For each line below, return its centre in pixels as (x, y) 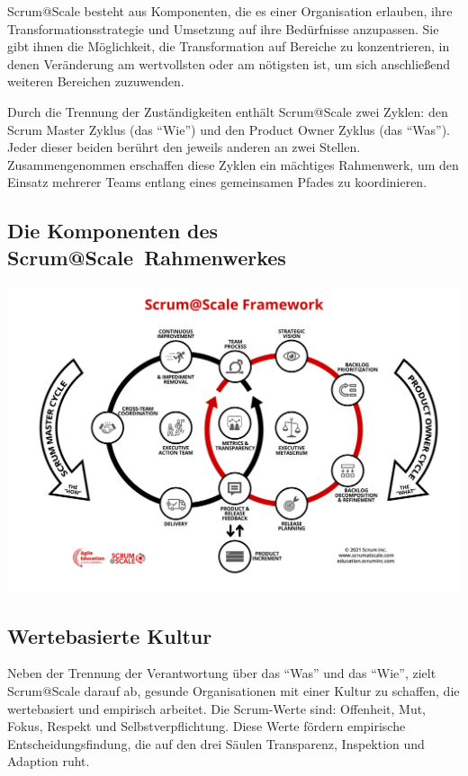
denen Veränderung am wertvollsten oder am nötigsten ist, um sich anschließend (229, 63)
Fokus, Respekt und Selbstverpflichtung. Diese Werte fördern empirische (207, 726)
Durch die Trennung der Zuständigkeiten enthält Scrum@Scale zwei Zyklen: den (228, 111)
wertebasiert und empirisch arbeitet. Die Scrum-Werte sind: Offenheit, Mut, (217, 708)
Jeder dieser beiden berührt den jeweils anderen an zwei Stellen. (184, 147)
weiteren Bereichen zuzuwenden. (96, 81)
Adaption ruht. (49, 761)
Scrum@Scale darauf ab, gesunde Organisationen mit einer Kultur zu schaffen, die (234, 691)
